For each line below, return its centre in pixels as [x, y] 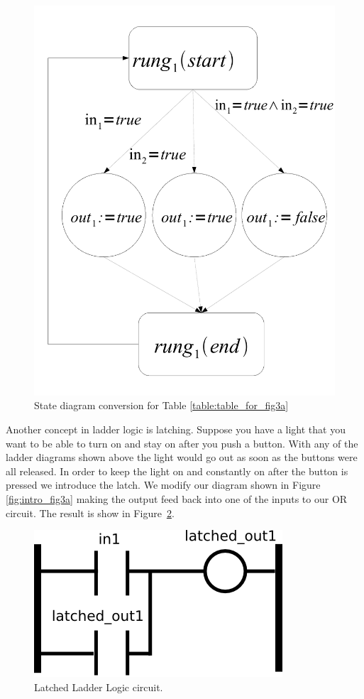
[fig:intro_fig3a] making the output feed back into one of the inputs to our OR [177, 499]
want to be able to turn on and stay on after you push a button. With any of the [182, 443]
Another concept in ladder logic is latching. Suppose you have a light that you [176, 429]
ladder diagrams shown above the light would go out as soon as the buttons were [182, 457]
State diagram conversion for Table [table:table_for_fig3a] [161, 405]
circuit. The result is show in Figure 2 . [90, 513]
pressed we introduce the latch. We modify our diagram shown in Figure [163, 485]
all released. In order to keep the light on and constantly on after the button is [177, 471]
